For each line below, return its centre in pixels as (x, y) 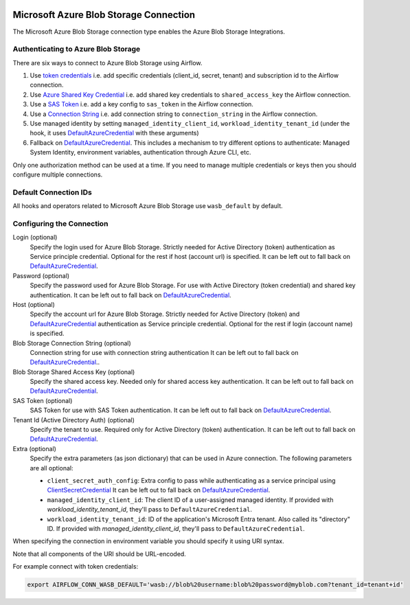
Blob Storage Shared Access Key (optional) (74, 372)
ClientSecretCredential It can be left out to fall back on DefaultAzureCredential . (159, 490)
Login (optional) (35, 238)
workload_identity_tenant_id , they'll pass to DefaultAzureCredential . (150, 510)
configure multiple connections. (58, 174)
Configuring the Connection (60, 223)
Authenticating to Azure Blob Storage (77, 49)
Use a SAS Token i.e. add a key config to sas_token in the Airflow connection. (142, 104)
